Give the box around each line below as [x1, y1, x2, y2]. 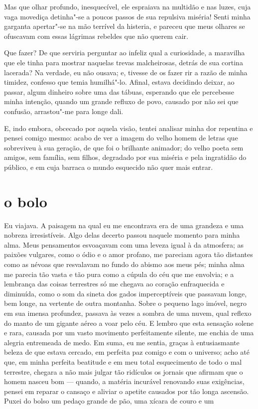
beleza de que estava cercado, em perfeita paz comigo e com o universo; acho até [4, 347, 250, 357]
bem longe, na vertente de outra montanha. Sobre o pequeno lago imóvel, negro [4, 298, 247, 308]
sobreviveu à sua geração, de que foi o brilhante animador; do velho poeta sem [4, 142, 244, 152]
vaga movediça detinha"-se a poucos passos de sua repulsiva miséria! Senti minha [4, 11, 251, 21]
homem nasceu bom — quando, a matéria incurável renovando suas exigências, [4, 376, 245, 387]
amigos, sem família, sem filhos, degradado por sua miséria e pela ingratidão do [4, 152, 247, 162]
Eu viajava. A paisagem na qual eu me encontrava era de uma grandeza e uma [4, 220, 244, 230]
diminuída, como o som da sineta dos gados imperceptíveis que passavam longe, [4, 288, 247, 298]
